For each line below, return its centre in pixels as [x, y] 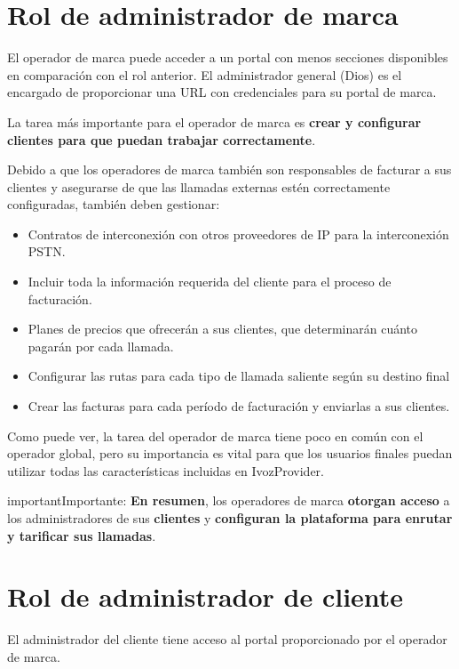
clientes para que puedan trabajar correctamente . [162, 139]
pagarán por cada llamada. [101, 346]
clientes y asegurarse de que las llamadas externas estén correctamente [199, 186]
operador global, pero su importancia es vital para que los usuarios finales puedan [230, 453]
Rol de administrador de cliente [206, 596]
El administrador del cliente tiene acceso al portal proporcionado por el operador [227, 639]
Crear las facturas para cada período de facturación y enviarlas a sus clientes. [239, 406]
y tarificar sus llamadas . [82, 535]
